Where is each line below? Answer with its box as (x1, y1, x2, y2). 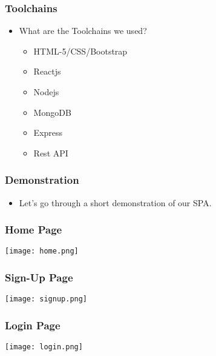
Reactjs (33, 65, 61, 78)
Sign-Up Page (5, 269, 73, 284)
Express (33, 126, 63, 139)
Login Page (5, 317, 61, 332)
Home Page (5, 222, 62, 237)
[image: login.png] (5, 343, 83, 352)
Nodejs (33, 86, 59, 98)
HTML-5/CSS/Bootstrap (33, 44, 128, 57)
